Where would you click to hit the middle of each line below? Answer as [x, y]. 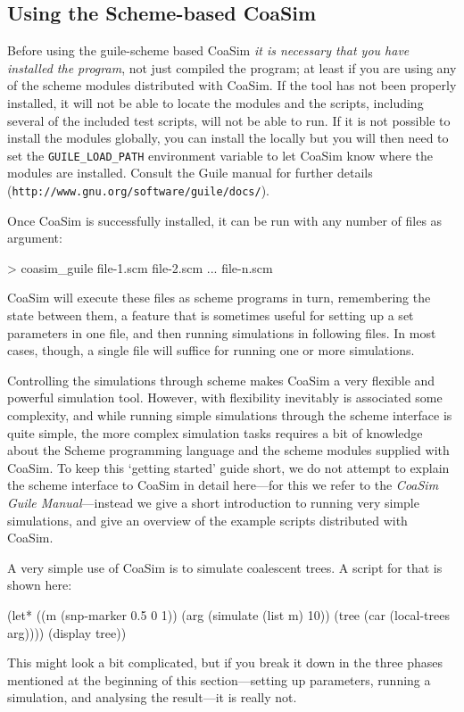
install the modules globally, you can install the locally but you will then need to [228, 138]
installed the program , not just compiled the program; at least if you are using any [232, 67]
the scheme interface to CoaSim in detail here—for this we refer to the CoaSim [223, 485]
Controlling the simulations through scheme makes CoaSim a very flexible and [221, 380]
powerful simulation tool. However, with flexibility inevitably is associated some [225, 397]
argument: [35, 238]
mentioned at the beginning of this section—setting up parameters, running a [219, 679]
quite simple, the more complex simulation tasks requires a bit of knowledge [215, 432]
